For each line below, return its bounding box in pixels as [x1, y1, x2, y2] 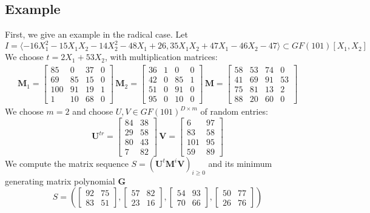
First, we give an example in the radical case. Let [5, 28, 188, 41]
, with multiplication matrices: [104, 50, 218, 63]
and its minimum [208, 157, 272, 169]
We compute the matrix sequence [5, 157, 129, 169]
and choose [72, 105, 113, 118]
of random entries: [200, 105, 268, 118]
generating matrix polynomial [5, 174, 115, 187]
